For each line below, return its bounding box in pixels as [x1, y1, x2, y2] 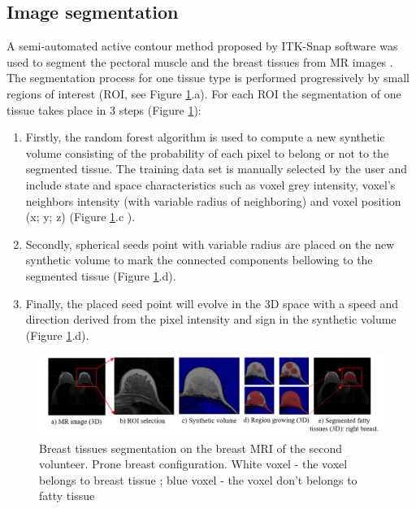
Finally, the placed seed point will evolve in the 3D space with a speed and [25, 294, 399, 311]
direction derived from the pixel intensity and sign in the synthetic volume [25, 311, 396, 328]
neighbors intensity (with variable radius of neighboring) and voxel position [25, 192, 401, 209]
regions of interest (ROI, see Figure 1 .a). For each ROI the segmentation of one [6, 85, 401, 102]
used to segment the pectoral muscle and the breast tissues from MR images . [6, 53, 393, 70]
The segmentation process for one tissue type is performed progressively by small [6, 69, 409, 86]
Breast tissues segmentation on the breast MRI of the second [39, 439, 343, 456]
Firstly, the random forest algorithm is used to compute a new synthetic [25, 128, 385, 146]
